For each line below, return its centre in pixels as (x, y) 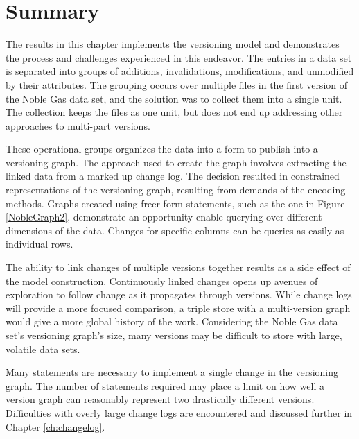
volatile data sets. (43, 348)
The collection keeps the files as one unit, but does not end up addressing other (174, 112)
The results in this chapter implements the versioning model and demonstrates (173, 44)
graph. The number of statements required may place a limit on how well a (165, 385)
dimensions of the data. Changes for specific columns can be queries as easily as (175, 230)
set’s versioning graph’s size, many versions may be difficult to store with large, (174, 335)
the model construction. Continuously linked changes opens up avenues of (162, 281)
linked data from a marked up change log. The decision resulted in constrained (173, 176)
